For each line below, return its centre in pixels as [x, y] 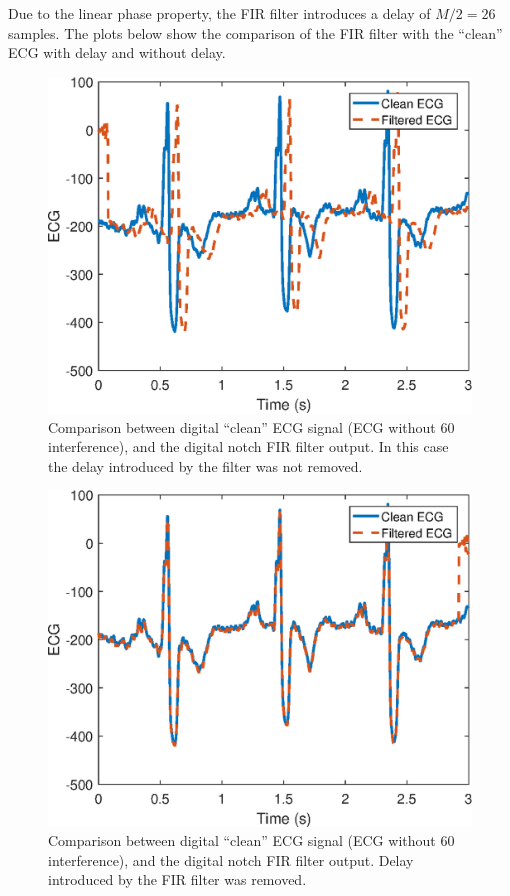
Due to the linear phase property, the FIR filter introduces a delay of [219, 13]
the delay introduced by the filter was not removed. [205, 465]
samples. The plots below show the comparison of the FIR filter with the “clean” [255, 32]
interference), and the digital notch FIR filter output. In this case [248, 446]
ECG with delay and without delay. [117, 52]
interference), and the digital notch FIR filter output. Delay [231, 859]
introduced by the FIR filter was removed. [177, 879]
